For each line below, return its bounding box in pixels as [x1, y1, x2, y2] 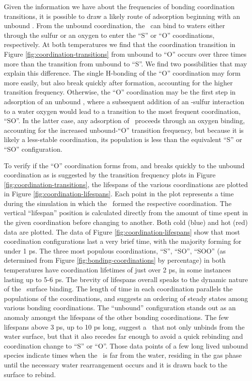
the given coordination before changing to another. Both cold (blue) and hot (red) [4, 217, 248, 227]
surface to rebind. [4, 369, 56, 379]
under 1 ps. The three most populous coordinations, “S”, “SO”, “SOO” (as [4, 245, 226, 255]
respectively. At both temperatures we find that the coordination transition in [4, 39, 236, 49]
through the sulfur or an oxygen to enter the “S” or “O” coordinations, [4, 30, 215, 40]
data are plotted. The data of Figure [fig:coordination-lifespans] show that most [4, 226, 240, 237]
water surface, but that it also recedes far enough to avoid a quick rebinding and [4, 331, 243, 341]
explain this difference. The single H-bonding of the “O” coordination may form [4, 68, 241, 78]
